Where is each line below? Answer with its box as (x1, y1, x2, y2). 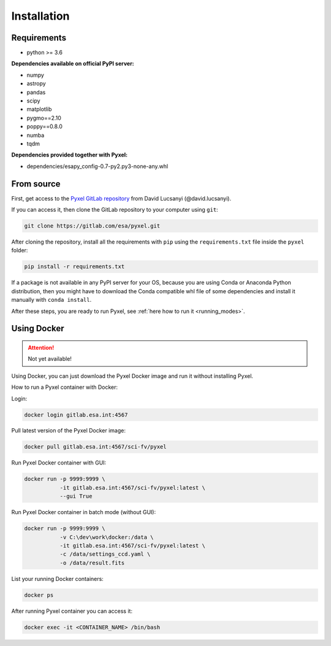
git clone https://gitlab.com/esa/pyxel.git (24, 223, 161, 229)
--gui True (59, 493, 93, 500)
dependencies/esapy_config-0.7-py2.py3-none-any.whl (26, 163, 169, 170)
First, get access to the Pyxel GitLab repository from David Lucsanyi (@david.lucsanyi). (11, 194, 232, 202)
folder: (11, 247, 28, 254)
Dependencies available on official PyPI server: (11, 60, 134, 67)
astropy (26, 80, 46, 87)
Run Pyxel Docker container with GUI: (11, 459, 107, 466)
